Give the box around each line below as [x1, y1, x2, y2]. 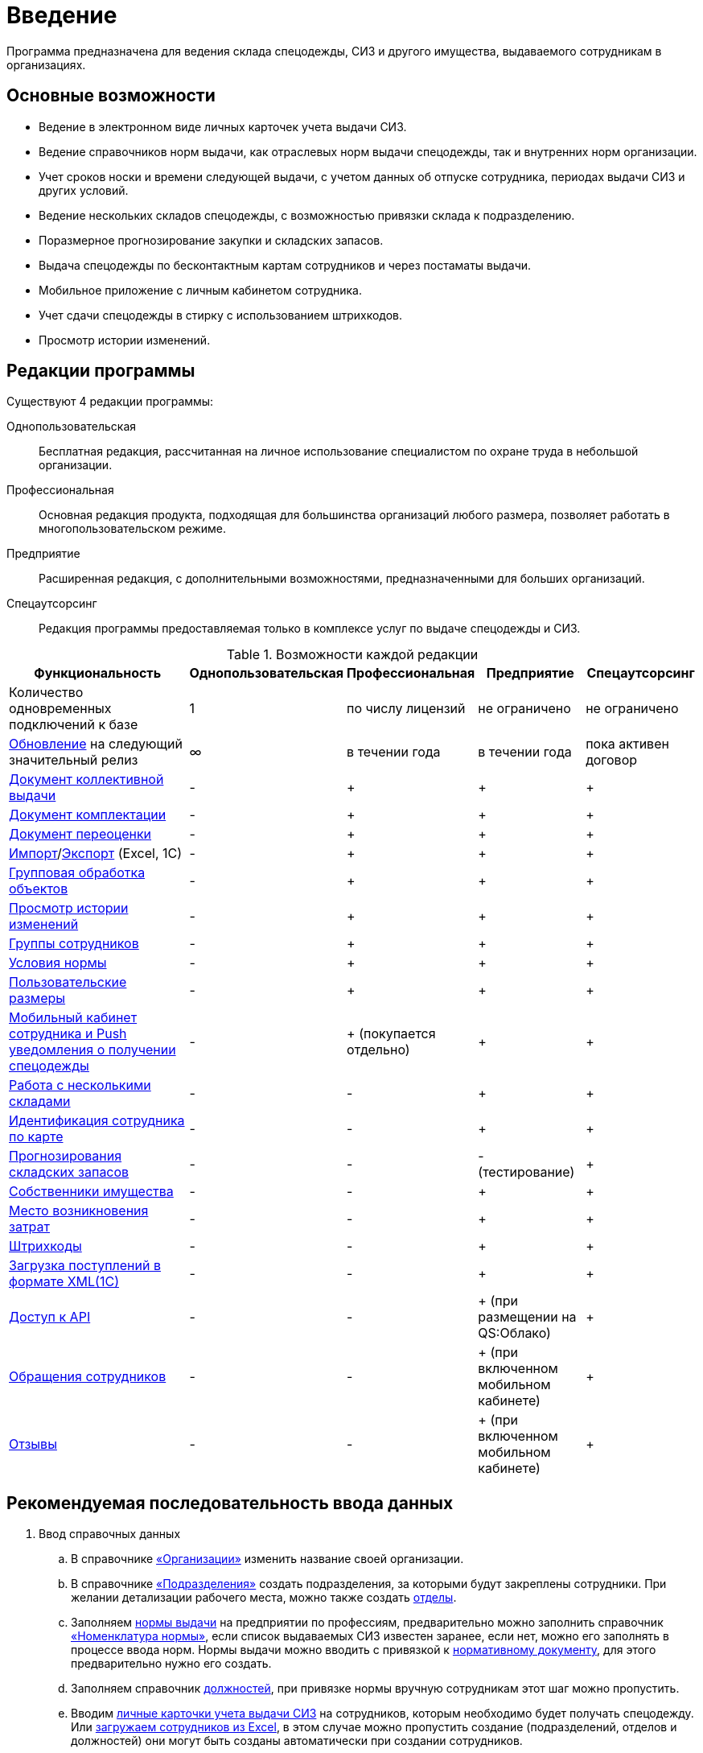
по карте [9, 1128, 64, 1145]
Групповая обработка [9, 864, 146, 881]
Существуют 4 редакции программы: [6, 394, 214, 409]
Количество [9, 684, 84, 701]
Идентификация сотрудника [9, 1112, 185, 1129]
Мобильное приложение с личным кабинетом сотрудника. [39, 283, 362, 297]
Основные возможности [6, 85, 216, 106]
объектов [9, 881, 68, 897]
